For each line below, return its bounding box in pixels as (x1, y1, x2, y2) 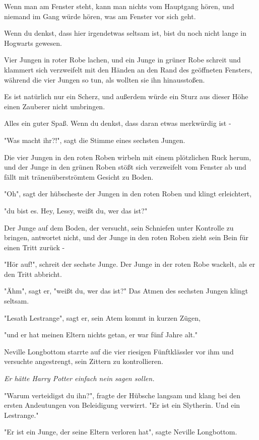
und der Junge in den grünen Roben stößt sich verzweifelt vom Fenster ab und (4, 162, 246, 172)
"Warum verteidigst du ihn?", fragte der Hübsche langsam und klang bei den (4, 390, 241, 400)
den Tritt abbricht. (4, 268, 62, 279)
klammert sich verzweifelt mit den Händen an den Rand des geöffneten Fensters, (4, 64, 252, 75)
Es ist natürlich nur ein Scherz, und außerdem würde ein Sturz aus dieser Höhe (4, 91, 248, 102)
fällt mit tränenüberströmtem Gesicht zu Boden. (4, 171, 154, 182)
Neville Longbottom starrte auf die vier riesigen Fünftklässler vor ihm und (4, 346, 234, 356)
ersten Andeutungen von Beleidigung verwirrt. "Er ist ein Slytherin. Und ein (4, 400, 240, 410)
